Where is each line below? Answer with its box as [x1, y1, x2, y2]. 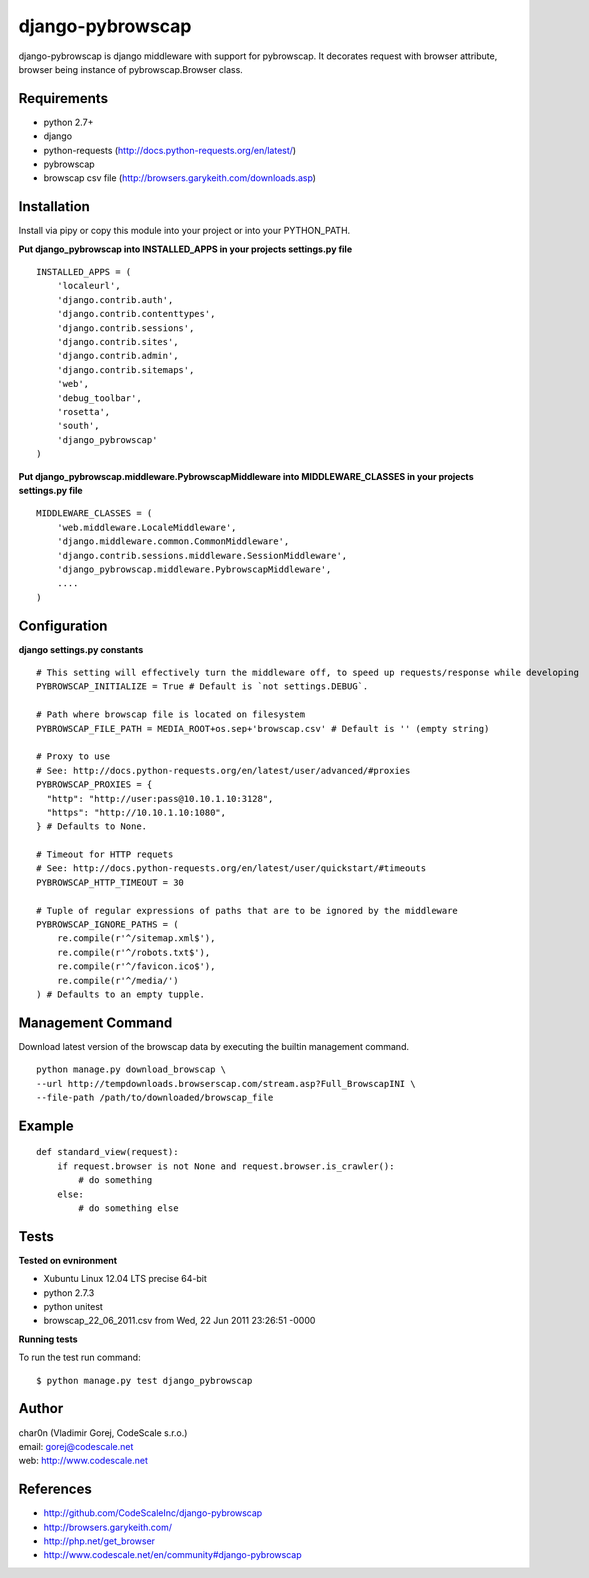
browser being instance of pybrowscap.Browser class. [18, 63, 244, 75]
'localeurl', [56, 280, 121, 292]
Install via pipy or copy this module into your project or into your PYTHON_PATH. [18, 225, 351, 237]
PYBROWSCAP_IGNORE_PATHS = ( [36, 919, 179, 930]
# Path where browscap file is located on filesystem [36, 709, 305, 720]
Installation [18, 198, 90, 215]
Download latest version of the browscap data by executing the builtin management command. [18, 1040, 410, 1052]
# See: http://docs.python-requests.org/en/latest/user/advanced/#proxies [36, 765, 411, 776]
